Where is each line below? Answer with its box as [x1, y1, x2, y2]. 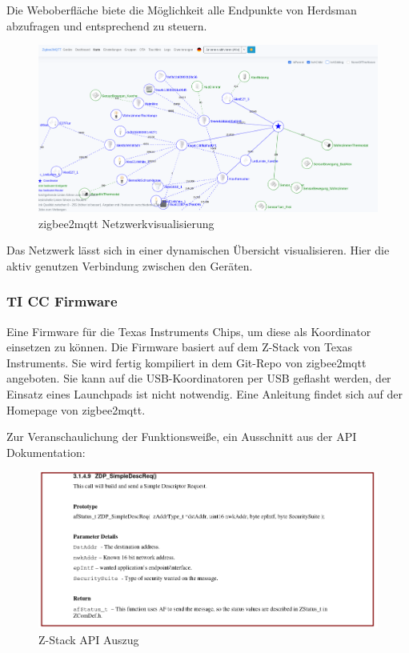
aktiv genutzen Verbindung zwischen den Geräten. [6, 257, 253, 274]
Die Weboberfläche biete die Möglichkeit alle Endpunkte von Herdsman [6, 2, 357, 18]
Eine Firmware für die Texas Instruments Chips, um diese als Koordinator [6, 322, 371, 339]
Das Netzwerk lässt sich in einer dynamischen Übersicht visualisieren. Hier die [6, 242, 390, 258]
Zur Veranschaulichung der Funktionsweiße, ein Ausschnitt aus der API [6, 428, 357, 445]
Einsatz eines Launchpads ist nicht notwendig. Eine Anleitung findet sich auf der [6, 386, 403, 403]
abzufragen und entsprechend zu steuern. [6, 17, 207, 34]
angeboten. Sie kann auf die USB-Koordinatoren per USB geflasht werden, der [6, 370, 391, 387]
